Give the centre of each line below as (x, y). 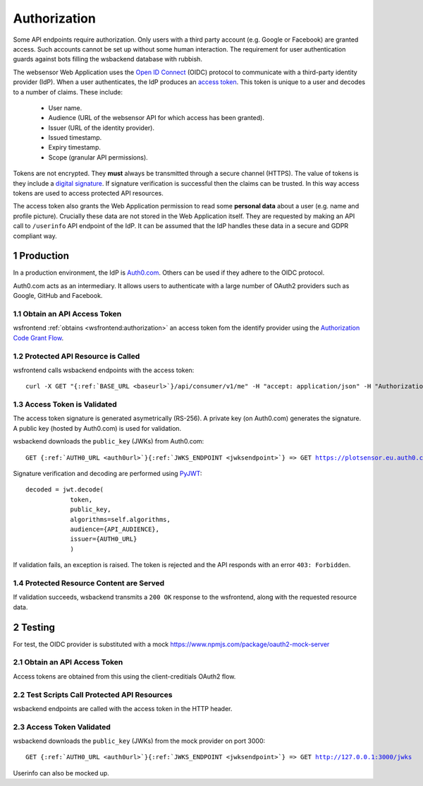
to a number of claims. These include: (68, 92)
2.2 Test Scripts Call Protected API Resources (93, 694)
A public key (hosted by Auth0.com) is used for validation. (97, 428)
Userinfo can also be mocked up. (61, 773)
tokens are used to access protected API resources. (88, 193)
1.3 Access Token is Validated (65, 405)
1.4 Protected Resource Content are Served (89, 583)
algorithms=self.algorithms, (120, 519)
